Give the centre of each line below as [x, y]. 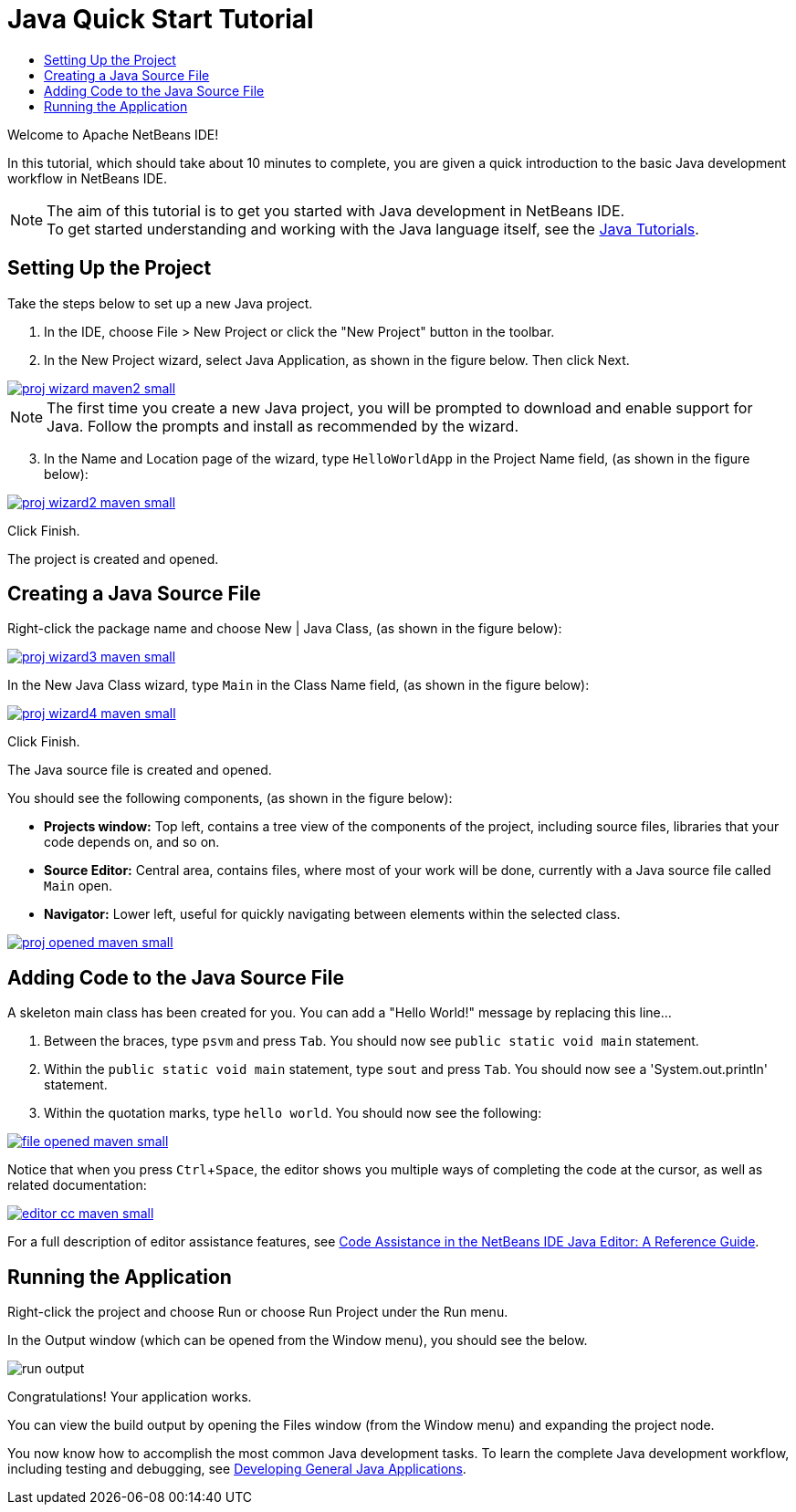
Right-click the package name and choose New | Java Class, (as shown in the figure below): [285, 629]
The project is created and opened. [113, 558]
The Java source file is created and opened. [140, 770]
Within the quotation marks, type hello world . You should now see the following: [293, 1113]
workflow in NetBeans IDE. [87, 178]
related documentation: [77, 1185]
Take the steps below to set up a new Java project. [160, 303]
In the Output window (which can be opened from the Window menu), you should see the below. [298, 1340]
